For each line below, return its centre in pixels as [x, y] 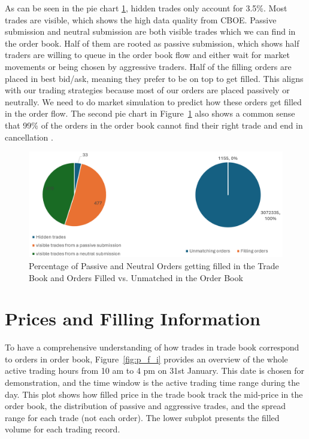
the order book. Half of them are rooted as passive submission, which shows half [152, 43]
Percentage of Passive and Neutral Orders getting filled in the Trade [154, 265]
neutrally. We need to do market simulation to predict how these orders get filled [153, 101]
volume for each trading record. [63, 429]
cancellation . [29, 137]
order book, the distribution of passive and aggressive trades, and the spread [146, 406]
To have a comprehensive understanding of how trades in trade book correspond [152, 347]
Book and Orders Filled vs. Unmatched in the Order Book [136, 277]
